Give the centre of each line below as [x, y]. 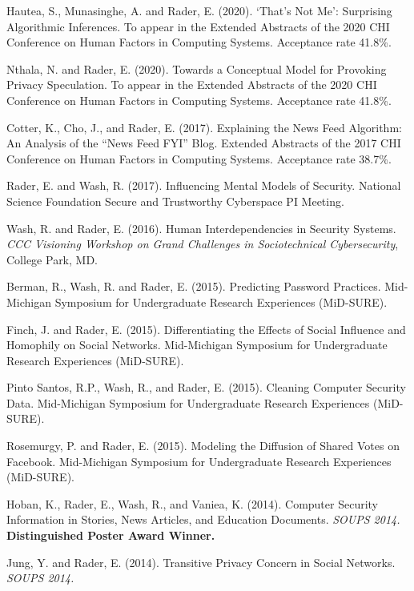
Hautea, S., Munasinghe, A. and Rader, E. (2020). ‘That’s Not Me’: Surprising [199, 10]
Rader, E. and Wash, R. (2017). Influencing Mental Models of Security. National [204, 185]
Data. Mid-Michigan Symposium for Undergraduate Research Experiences [188, 402]
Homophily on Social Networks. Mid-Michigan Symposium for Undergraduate [197, 345]
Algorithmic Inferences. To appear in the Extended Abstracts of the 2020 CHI [198, 26]
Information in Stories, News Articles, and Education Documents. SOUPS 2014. [203, 519]
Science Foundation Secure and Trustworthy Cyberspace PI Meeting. [175, 201]
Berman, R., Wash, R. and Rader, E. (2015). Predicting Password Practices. [194, 286]
